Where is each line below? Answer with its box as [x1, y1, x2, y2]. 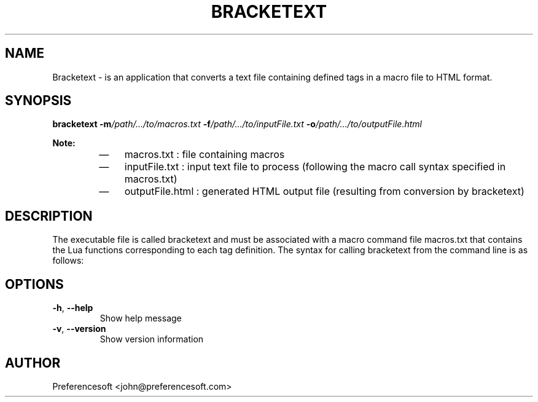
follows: [52, 255, 84, 266]
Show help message [99, 313, 182, 324]
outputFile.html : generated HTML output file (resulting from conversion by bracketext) [124, 185, 524, 198]
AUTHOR [5, 355, 61, 371]
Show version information [99, 334, 204, 345]
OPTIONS [5, 276, 64, 292]
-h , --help [52, 302, 93, 313]
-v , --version [52, 323, 106, 334]
